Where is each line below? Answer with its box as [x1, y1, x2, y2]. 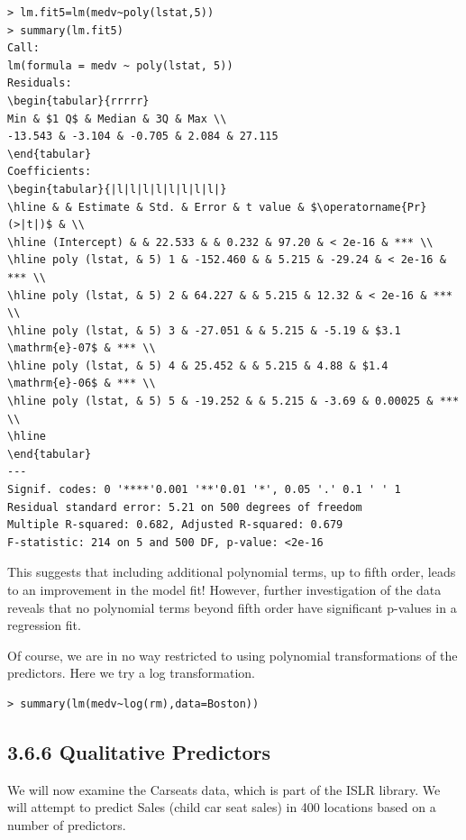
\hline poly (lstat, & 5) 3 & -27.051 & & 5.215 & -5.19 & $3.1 [7, 324, 401, 337]
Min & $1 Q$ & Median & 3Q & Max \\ [7, 112, 227, 125]
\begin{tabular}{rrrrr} [7, 94, 150, 107]
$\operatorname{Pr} [310, 200, 427, 214]
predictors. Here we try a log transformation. [7, 663, 255, 682]
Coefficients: [7, 165, 92, 178]
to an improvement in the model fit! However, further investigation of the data [7, 580, 442, 598]
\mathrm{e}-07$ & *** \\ [7, 342, 156, 355]
